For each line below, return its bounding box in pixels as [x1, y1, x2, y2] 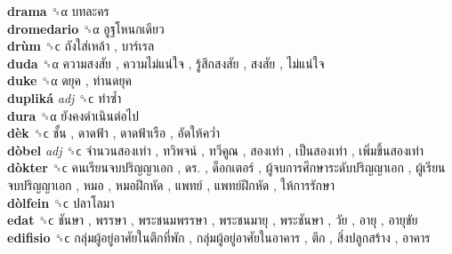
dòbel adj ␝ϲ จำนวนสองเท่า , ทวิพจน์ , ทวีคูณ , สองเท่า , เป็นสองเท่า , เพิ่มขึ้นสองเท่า [7, 140, 424, 159]
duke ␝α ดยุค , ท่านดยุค [7, 71, 132, 90]
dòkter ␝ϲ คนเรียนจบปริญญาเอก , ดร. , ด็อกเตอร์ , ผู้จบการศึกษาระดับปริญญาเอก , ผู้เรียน [7, 158, 446, 177]
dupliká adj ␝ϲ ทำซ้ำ [7, 88, 122, 107]
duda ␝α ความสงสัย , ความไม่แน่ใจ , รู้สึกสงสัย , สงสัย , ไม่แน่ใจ [7, 53, 325, 72]
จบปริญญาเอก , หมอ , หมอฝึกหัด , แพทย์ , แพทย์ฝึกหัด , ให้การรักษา [7, 175, 335, 194]
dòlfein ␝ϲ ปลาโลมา [7, 193, 115, 211]
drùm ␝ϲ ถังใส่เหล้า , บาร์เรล [7, 36, 155, 55]
